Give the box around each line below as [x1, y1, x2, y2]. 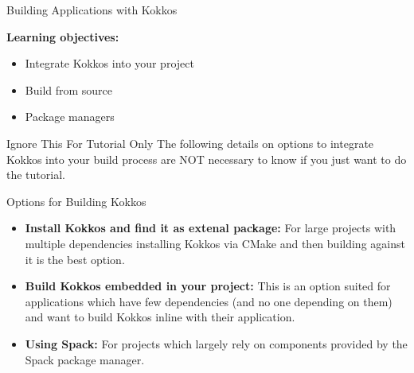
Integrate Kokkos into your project [25, 55, 194, 72]
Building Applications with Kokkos [6, 2, 178, 17]
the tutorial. [6, 166, 65, 183]
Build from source [25, 81, 113, 98]
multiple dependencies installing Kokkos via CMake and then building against [25, 235, 405, 251]
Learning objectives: [6, 28, 119, 45]
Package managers [25, 108, 115, 125]
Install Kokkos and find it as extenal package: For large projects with [25, 220, 396, 236]
